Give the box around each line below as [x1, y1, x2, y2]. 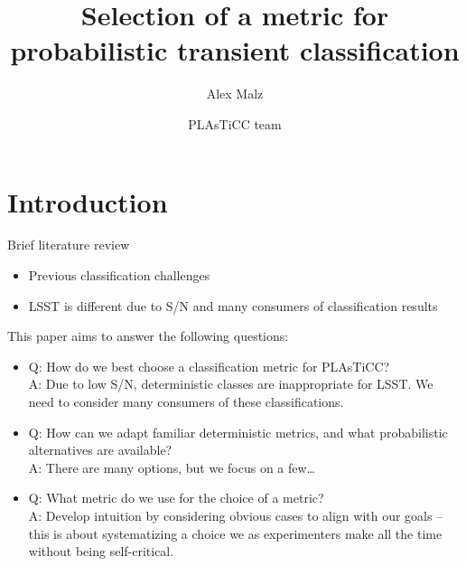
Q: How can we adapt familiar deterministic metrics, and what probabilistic [28, 422, 448, 441]
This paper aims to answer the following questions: [7, 326, 289, 345]
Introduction [7, 183, 168, 220]
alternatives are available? [28, 440, 172, 459]
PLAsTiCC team [188, 114, 282, 133]
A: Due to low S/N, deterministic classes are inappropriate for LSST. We [28, 374, 433, 393]
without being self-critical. [28, 542, 174, 561]
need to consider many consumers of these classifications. [28, 392, 344, 410]
